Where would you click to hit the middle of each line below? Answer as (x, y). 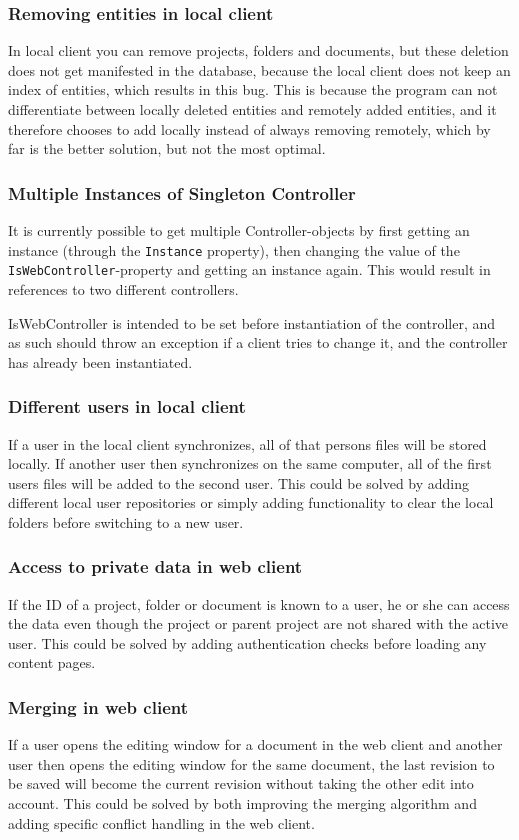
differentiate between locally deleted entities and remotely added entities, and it (252, 109)
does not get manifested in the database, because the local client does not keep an (259, 69)
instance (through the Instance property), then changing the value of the (234, 249)
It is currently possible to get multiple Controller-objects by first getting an (239, 230)
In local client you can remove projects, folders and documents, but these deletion (258, 50)
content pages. (52, 662)
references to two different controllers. (123, 288)
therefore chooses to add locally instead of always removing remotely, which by (249, 128)
